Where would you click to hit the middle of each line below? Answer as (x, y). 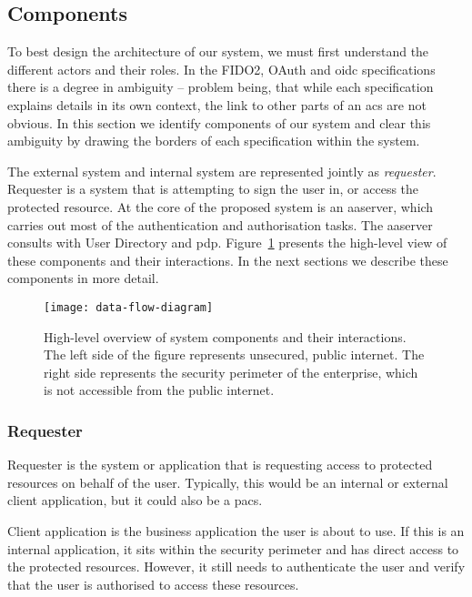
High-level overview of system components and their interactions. (225, 336)
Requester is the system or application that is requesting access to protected (220, 465)
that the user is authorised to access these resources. (153, 584)
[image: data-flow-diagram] (129, 307)
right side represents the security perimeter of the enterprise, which (231, 372)
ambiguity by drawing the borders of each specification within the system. (214, 141)
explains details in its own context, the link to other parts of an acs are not (217, 104)
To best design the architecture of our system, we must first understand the (218, 51)
